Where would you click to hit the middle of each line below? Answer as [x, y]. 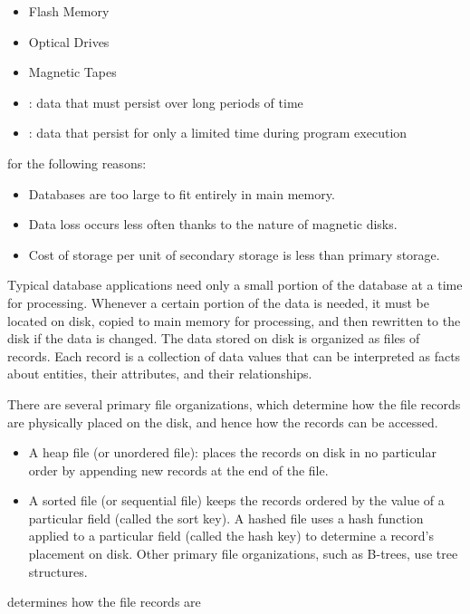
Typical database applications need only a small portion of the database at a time [235, 285]
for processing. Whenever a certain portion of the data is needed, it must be [219, 302]
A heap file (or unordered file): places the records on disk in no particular [232, 452]
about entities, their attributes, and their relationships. [160, 374]
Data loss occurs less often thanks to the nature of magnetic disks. [213, 224]
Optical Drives [69, 41]
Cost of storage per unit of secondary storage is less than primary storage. [234, 254]
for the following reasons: [77, 163]
